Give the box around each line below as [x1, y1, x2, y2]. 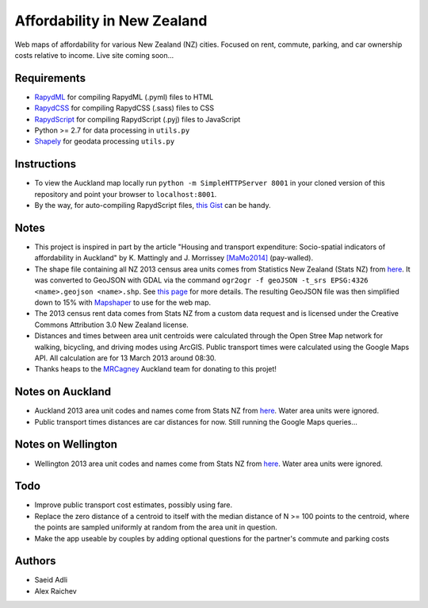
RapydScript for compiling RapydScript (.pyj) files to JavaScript [34, 114, 241, 124]
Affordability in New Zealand [14, 12, 208, 29]
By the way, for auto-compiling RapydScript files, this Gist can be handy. [34, 201, 271, 210]
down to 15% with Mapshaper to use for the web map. [34, 298, 212, 307]
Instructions [14, 157, 77, 171]
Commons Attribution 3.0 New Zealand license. [34, 320, 189, 329]
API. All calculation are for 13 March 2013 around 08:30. [34, 353, 217, 363]
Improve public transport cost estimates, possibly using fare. [34, 500, 233, 510]
